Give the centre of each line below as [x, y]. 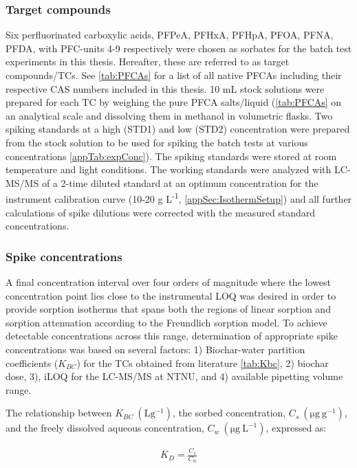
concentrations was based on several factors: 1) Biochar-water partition [155, 349]
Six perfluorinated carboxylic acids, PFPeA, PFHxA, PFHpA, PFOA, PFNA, [170, 35]
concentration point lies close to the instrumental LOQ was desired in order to [171, 295]
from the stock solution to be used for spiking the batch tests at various [157, 142]
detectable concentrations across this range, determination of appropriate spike [172, 336]
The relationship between [59, 413]
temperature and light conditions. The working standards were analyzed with [169, 169]
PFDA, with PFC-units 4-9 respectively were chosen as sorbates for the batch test [179, 48]
